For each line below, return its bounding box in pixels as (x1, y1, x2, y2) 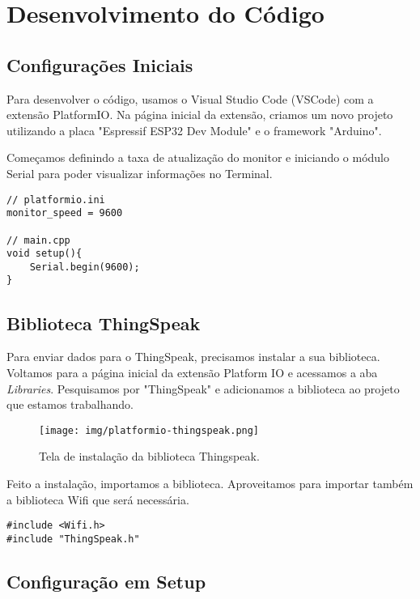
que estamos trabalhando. (6, 396, 134, 413)
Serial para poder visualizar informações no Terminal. (6, 164, 273, 181)
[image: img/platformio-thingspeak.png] (39, 424, 260, 436)
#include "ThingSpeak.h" (6, 533, 140, 545)
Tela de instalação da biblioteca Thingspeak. (39, 448, 260, 465)
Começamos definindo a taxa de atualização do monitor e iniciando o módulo (6, 149, 390, 166)
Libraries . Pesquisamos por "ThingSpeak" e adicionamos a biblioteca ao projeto (6, 380, 400, 397)
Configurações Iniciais (6, 52, 193, 77)
